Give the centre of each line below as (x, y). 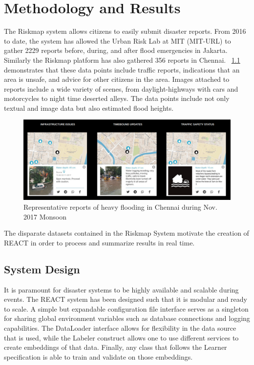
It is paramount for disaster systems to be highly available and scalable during (121, 289)
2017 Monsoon (45, 216)
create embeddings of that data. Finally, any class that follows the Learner (116, 347)
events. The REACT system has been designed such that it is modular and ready (126, 299)
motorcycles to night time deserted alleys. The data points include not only (117, 98)
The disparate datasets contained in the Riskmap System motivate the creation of (127, 233)
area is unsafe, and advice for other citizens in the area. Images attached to (117, 79)
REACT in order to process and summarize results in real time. (99, 242)
